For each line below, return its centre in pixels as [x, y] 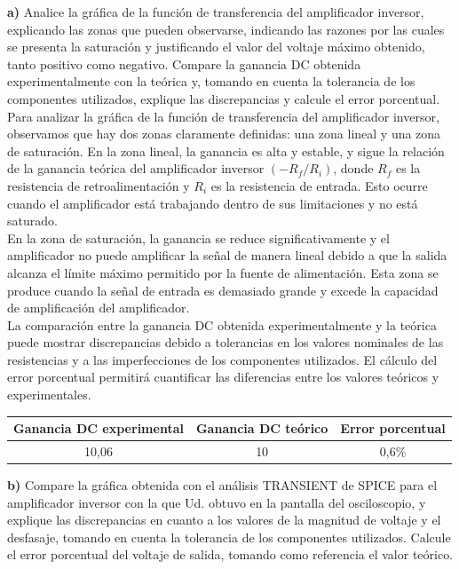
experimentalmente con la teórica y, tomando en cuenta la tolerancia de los [211, 81]
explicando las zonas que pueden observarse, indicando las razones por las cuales [226, 29]
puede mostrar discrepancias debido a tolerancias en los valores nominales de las [226, 342]
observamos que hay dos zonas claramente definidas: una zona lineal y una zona [224, 134]
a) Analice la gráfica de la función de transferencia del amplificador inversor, [216, 12]
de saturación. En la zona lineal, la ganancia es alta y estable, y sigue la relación [226, 150]
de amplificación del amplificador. [99, 308]
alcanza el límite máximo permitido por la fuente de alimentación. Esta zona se [223, 272]
